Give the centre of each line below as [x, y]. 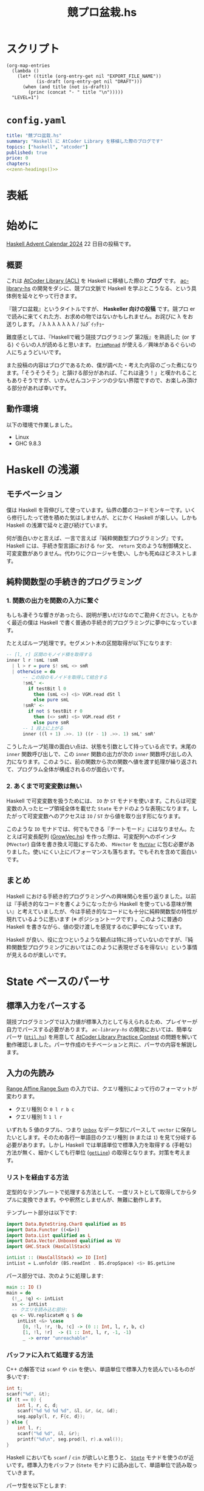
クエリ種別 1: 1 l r [39, 1117]
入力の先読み [30, 1073]
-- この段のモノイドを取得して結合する [65, 677]
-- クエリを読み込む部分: [40, 1310]
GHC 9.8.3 [28, 443]
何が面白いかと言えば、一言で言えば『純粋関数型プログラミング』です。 [97, 538]
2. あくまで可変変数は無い [44, 787]
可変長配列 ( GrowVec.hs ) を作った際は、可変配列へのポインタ [99, 836]
